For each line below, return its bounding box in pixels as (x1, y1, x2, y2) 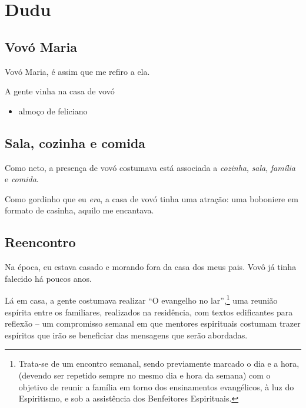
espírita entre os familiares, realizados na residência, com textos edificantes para (5, 305, 293, 318)
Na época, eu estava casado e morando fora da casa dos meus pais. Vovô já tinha (5, 261, 297, 273)
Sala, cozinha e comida (5, 133, 146, 152)
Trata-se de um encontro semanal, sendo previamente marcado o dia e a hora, (18, 357, 300, 370)
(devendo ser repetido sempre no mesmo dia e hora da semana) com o (18, 368, 271, 381)
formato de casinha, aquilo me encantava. (5, 204, 154, 216)
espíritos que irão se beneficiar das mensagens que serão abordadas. (5, 328, 248, 341)
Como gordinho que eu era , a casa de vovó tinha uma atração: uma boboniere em (5, 192, 298, 205)
